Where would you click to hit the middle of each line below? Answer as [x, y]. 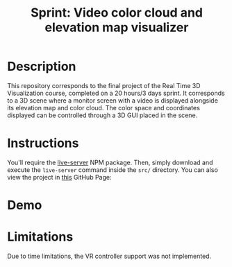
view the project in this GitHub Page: [59, 177]
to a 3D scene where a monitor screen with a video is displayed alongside [113, 100]
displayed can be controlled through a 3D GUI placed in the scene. [102, 115]
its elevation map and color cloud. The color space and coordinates [103, 107]
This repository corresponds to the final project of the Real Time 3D [104, 85]
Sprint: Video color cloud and [117, 13]
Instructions [43, 143]
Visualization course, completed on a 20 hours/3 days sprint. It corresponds [116, 93]
